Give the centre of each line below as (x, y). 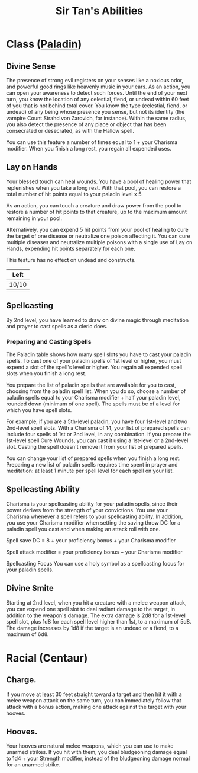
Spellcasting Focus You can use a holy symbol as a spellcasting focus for (95, 563)
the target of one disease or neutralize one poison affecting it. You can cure (98, 236)
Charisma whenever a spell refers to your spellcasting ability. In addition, (95, 516)
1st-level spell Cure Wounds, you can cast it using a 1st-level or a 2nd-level (97, 440)
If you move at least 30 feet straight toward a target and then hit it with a (94, 694)
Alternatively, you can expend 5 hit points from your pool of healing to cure (97, 229)
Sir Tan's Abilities (99, 11)
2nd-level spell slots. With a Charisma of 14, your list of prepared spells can (98, 427)
